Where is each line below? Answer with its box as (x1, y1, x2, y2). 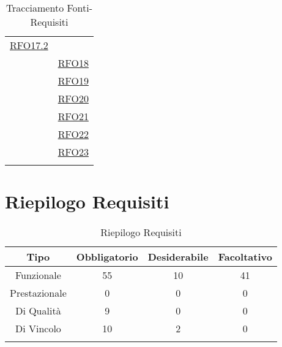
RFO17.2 (10, 38, 48, 52)
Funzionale (15, 268, 61, 283)
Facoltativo (218, 250, 272, 264)
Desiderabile (147, 250, 209, 264)
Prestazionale (10, 286, 67, 300)
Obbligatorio (76, 250, 138, 264)
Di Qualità (15, 303, 61, 318)
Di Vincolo (15, 321, 61, 336)
